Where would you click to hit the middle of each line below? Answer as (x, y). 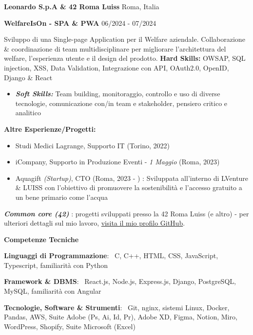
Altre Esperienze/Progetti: (50, 129)
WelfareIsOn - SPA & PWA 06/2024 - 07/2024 (80, 23)
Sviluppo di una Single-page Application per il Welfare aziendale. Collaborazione (125, 39)
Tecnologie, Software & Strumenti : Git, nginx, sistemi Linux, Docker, (117, 307)
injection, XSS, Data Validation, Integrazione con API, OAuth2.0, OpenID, (117, 67)
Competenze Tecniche (41, 239)
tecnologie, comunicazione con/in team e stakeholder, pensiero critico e (121, 103)
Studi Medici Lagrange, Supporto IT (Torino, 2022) (92, 145)
